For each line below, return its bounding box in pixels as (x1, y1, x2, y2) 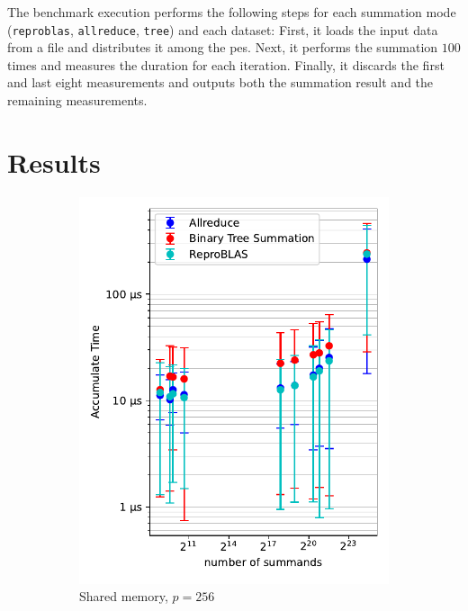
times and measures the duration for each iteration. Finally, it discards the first (7, 55, 445, 74)
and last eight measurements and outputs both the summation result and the (7, 73, 434, 92)
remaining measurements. (7, 91, 148, 110)
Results (7, 143, 101, 180)
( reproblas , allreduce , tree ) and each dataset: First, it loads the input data (7, 20, 438, 39)
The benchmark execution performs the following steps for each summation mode (7, 3, 456, 21)
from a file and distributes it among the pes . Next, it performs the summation (7, 38, 438, 57)
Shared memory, (79, 587, 168, 606)
